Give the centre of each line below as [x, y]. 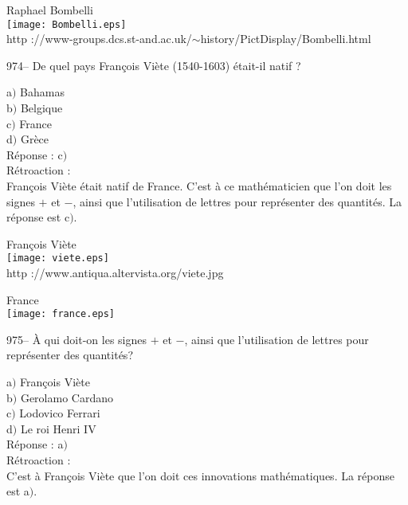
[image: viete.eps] [58, 258]
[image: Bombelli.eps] [67, 24]
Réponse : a [35, 444]
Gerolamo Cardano [67, 397]
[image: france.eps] [61, 314]
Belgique [41, 108]
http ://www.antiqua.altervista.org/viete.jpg [115, 273]
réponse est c [38, 217]
